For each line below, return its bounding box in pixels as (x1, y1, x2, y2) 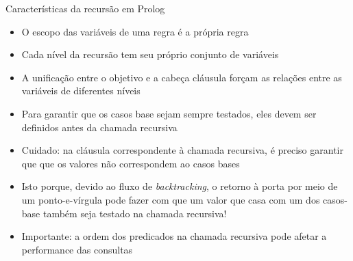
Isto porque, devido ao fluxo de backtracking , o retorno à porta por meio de (21, 179, 338, 193)
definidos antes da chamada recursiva (21, 120, 178, 134)
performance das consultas (21, 242, 133, 256)
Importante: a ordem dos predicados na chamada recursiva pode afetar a (21, 229, 327, 243)
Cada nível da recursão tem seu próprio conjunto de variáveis (21, 47, 279, 61)
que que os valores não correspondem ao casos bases (21, 156, 240, 170)
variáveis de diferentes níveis (21, 83, 141, 98)
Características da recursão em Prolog (5, 1, 165, 15)
